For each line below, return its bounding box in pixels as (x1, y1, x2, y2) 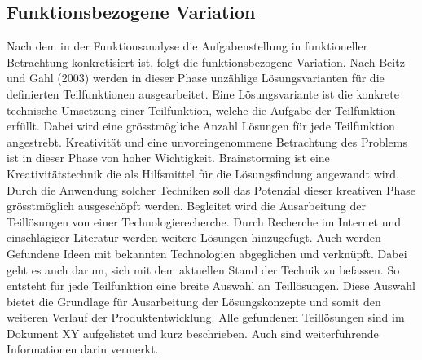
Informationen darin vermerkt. (7, 340, 159, 358)
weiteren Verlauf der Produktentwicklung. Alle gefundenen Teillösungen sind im (7, 309, 405, 326)
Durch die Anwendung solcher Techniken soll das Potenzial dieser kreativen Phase (7, 181, 415, 198)
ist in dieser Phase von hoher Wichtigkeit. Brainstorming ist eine (7, 149, 330, 166)
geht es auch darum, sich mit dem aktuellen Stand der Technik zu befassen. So (7, 261, 400, 278)
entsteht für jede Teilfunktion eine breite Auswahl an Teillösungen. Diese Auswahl (7, 277, 415, 294)
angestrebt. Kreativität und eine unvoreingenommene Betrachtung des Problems (7, 133, 407, 150)
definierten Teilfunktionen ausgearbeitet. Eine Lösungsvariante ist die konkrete (7, 85, 399, 102)
